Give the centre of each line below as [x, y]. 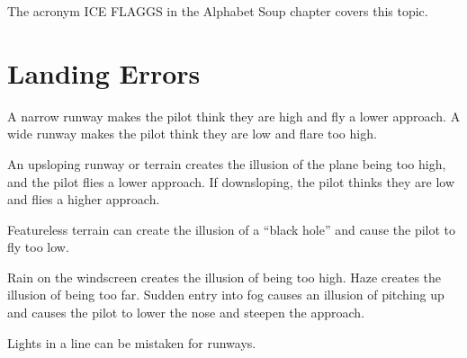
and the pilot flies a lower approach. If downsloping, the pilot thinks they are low [231, 181]
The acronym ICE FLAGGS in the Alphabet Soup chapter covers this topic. [218, 11]
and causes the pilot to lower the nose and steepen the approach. [186, 313]
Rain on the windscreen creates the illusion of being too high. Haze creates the [225, 277]
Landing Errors [104, 72]
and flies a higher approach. [84, 199]
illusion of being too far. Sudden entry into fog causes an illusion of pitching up [226, 295]
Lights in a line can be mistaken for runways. [132, 342]
